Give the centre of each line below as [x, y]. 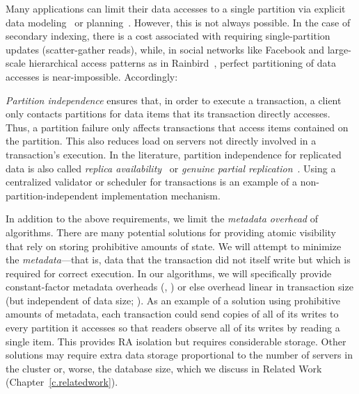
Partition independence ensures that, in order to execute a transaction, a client [174, 100]
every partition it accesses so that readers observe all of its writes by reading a [173, 328]
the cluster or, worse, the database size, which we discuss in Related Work [164, 368]
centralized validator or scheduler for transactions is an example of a [151, 182]
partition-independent [52, 195]
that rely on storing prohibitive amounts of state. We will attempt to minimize [174, 246]
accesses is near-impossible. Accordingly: [92, 76]
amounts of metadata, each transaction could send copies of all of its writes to [172, 314]
